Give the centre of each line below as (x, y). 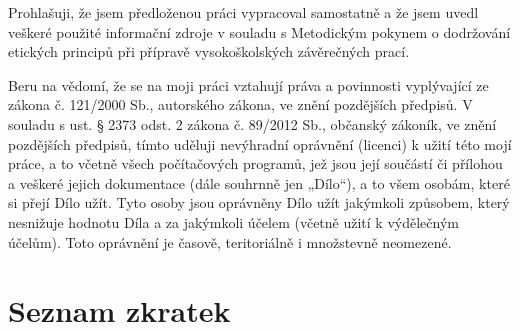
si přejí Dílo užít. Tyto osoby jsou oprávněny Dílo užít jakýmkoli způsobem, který (259, 202)
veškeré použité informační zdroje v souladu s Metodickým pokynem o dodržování (259, 31)
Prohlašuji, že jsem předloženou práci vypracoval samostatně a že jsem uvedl (243, 12)
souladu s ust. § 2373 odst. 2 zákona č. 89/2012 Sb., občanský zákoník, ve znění (252, 123)
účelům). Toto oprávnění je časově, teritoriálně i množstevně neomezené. (230, 241)
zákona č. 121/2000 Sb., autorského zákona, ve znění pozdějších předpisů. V (240, 104)
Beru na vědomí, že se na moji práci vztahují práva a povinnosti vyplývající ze (248, 84)
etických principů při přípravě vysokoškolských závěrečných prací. (209, 51)
